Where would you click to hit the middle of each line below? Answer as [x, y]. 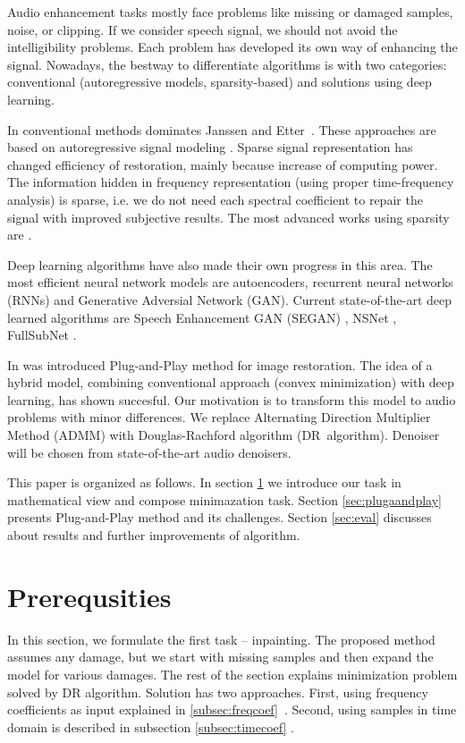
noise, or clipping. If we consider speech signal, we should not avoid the [203, 29]
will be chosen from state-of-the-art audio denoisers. [149, 452]
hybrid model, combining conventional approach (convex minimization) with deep [231, 382]
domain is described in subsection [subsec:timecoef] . [151, 726]
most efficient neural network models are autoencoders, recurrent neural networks [230, 282]
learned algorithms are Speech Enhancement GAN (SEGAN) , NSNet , [202, 317]
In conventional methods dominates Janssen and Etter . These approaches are [222, 129]
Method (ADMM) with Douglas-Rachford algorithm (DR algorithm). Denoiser [224, 435]
